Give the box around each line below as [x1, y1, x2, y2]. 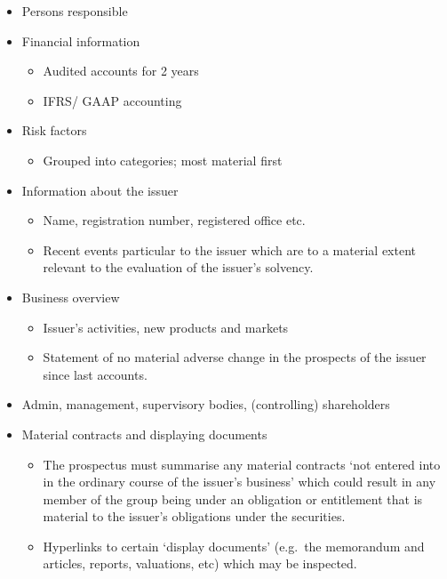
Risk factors [21, 121, 87, 140]
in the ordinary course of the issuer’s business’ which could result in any [43, 472, 436, 491]
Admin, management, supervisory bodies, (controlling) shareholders [21, 395, 390, 414]
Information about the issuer [21, 181, 179, 199]
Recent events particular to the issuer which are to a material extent [43, 240, 416, 259]
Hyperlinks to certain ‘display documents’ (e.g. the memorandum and [43, 536, 425, 555]
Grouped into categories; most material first [43, 150, 283, 169]
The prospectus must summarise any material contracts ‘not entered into [43, 454, 441, 473]
